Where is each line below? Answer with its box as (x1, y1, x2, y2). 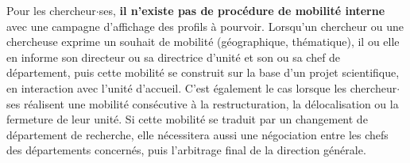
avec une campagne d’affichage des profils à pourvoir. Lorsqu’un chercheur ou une (6, 17, 404, 34)
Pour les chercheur (6, 2, 96, 18)
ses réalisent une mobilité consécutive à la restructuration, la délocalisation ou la (6, 95, 399, 112)
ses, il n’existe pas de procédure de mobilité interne (99, 2, 385, 18)
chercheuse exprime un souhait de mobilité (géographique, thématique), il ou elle (6, 33, 400, 50)
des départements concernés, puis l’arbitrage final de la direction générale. (6, 142, 366, 158)
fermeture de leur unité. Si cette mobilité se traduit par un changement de (6, 111, 368, 127)
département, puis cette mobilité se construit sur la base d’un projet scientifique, (6, 64, 400, 81)
